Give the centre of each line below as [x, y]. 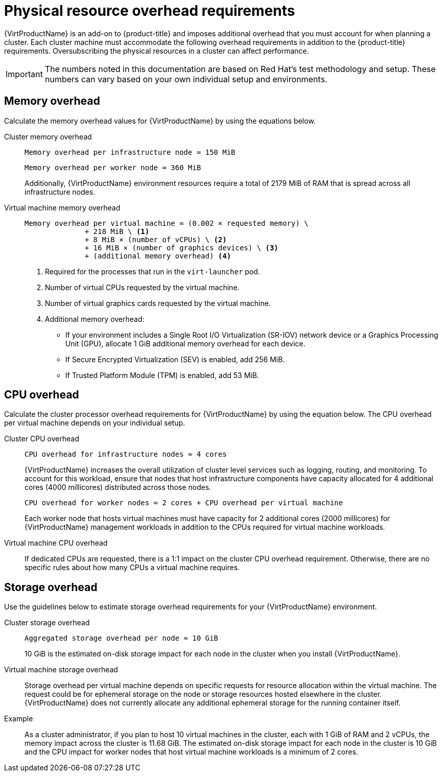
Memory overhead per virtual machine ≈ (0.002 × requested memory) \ [167, 223]
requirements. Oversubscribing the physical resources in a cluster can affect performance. [157, 51]
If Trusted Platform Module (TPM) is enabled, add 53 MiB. [162, 375]
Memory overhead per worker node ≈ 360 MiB [113, 167]
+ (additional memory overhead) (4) [158, 256]
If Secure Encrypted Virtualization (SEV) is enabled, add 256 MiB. [175, 359]
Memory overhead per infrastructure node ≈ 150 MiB [130, 152]
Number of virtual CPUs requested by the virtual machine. [142, 287]
